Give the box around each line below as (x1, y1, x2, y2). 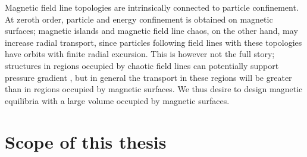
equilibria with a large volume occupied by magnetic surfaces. (5, 94, 230, 106)
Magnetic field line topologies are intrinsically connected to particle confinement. (5, 1, 299, 13)
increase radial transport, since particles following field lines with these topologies (5, 36, 302, 48)
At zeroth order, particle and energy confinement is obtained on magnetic (5, 12, 273, 25)
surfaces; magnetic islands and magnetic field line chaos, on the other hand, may (5, 24, 298, 37)
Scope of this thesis (5, 129, 167, 153)
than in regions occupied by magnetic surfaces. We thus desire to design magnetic (5, 83, 303, 95)
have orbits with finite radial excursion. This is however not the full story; (5, 48, 275, 60)
